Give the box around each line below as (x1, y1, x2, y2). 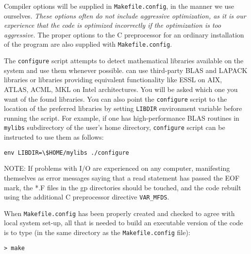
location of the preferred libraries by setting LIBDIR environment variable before (4, 103, 242, 113)
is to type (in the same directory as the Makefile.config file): (4, 227, 190, 237)
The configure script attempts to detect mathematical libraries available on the (4, 55, 244, 66)
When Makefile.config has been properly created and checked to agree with (4, 208, 235, 218)
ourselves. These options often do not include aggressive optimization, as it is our (4, 10, 246, 20)
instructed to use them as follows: (4, 132, 104, 142)
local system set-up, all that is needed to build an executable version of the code (4, 218, 243, 228)
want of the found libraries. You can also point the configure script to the (4, 93, 227, 104)
